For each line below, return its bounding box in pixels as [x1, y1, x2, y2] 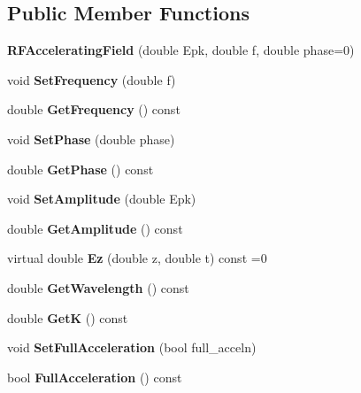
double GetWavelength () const [7, 278, 189, 297]
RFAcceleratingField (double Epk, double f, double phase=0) [7, 41, 355, 59]
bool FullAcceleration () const [7, 367, 182, 386]
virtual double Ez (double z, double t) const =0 [7, 249, 267, 267]
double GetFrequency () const [7, 100, 180, 119]
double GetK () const [7, 308, 128, 327]
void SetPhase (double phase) [7, 129, 175, 148]
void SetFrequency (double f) [7, 70, 176, 89]
